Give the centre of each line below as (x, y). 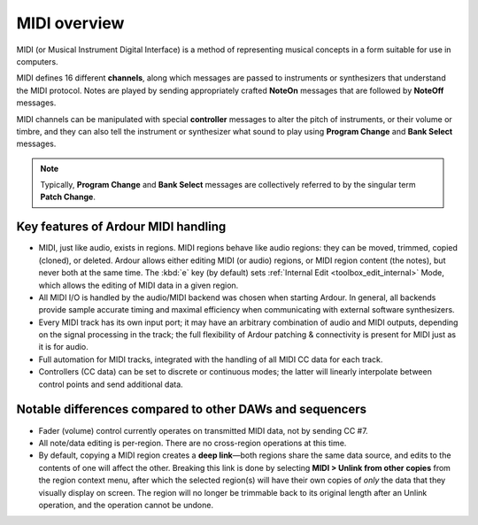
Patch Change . (68, 197)
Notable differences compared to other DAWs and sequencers (192, 409)
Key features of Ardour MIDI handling (121, 227)
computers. (37, 61)
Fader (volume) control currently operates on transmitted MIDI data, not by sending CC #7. (203, 430)
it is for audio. (63, 347)
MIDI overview (70, 23)
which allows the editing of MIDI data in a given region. (139, 285)
